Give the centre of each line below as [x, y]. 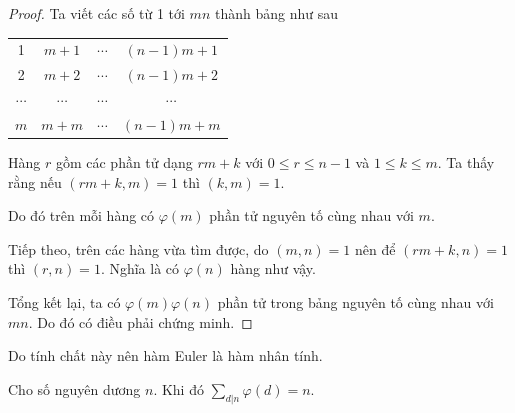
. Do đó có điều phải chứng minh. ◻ [140, 321]
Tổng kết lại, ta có [64, 301]
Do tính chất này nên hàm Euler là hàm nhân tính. [165, 355]
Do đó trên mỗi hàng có [81, 215]
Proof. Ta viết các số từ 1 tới [96, 13]
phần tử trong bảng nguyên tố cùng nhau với [355, 301]
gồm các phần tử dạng [124, 161]
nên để [375, 248]
